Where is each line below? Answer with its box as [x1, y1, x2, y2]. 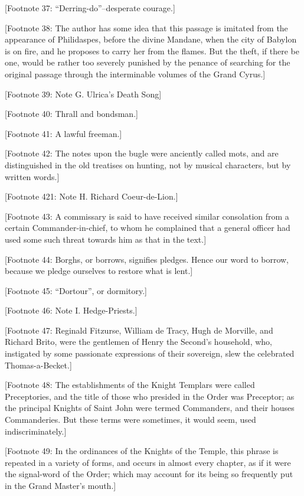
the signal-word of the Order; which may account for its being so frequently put [5, 468, 293, 480]
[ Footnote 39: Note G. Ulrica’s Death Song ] [5, 87, 162, 100]
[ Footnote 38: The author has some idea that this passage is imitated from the [5, 21, 288, 34]
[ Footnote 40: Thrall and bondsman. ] [5, 107, 138, 120]
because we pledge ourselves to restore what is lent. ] [5, 265, 193, 277]
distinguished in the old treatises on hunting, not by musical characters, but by [5, 158, 291, 171]
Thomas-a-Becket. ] [5, 358, 72, 371]
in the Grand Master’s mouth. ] [5, 479, 116, 491]
